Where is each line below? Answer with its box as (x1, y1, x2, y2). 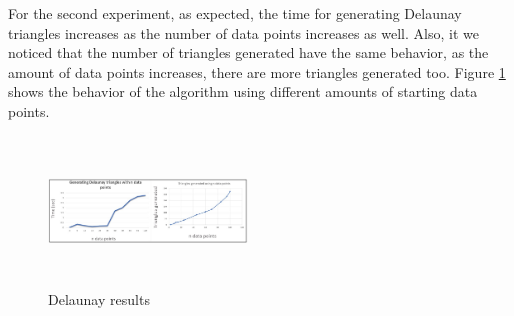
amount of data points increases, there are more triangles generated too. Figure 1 (8, 61, 506, 82)
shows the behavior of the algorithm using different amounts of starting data (8, 81, 478, 102)
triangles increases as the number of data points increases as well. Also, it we (8, 22, 479, 43)
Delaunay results (48, 289, 150, 310)
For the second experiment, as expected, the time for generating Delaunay (8, 3, 462, 23)
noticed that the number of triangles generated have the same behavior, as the (8, 42, 489, 63)
